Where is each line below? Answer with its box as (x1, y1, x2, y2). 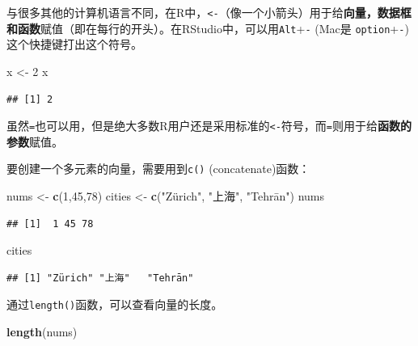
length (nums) (6, 323, 78, 340)
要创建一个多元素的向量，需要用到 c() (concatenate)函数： (6, 160, 310, 177)
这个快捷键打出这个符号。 (6, 36, 142, 53)
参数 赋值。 (6, 133, 63, 150)
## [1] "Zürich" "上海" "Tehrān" (6, 272, 194, 284)
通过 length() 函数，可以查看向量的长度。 (6, 296, 223, 313)
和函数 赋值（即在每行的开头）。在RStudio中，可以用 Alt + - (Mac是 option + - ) (6, 19, 409, 36)
